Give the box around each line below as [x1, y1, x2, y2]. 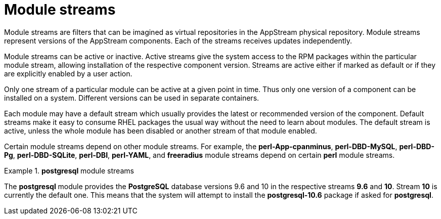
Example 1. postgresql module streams [4, 166, 134, 175]
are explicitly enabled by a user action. [4, 69, 133, 78]
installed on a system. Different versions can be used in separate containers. [4, 93, 259, 102]
